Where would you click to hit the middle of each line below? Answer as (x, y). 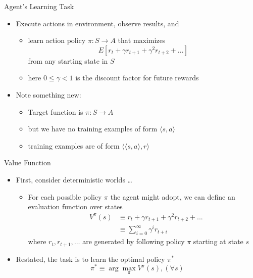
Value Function (28, 163)
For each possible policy (65, 196)
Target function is (56, 111)
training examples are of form (74, 145)
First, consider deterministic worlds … (74, 179)
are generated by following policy (134, 241)
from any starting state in (68, 60)
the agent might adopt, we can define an (173, 196)
